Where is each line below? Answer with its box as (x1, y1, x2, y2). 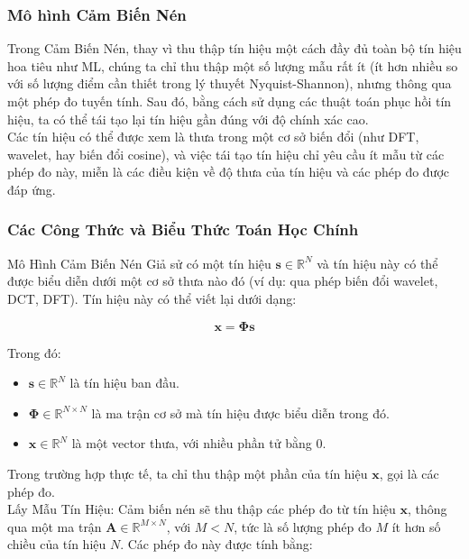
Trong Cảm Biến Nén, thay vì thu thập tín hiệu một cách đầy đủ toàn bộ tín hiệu (7, 39, 462, 58)
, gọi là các (379, 463, 439, 482)
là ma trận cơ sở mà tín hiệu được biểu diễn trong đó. (91, 403, 390, 422)
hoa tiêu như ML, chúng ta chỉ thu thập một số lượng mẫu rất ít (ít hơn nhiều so (7, 56, 458, 75)
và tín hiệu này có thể (317, 253, 438, 272)
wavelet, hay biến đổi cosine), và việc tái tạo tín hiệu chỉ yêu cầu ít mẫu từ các (7, 144, 445, 163)
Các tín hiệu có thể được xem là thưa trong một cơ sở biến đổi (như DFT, (7, 127, 419, 146)
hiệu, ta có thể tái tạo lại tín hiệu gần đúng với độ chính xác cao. (7, 109, 369, 128)
